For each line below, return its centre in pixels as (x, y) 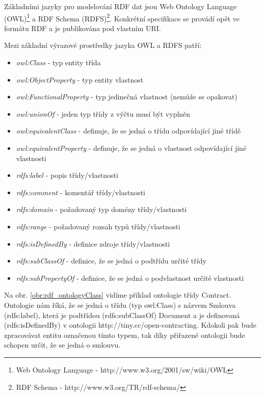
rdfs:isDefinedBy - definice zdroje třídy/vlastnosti (93, 243)
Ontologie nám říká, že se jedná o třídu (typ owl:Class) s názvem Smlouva (120, 305)
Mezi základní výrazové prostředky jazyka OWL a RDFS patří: (103, 45)
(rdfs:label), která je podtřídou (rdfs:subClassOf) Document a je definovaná (122, 315)
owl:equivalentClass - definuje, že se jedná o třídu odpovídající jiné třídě (128, 131)
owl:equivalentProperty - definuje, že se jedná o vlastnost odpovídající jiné (131, 148)
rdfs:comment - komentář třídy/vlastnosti (81, 192)
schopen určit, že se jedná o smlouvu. (62, 345)
